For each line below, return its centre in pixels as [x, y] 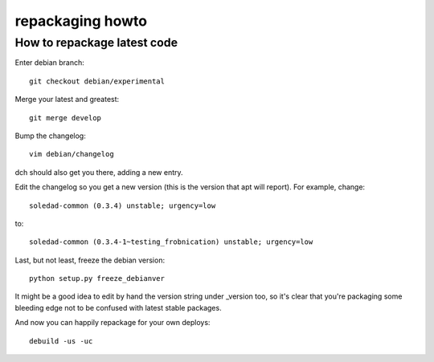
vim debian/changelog [72, 154]
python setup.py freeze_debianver [97, 279]
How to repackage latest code [96, 43]
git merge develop [66, 118]
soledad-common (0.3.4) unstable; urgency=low [123, 205]
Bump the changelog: [50, 136]
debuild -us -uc [61, 341]
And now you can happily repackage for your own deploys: [113, 323]
